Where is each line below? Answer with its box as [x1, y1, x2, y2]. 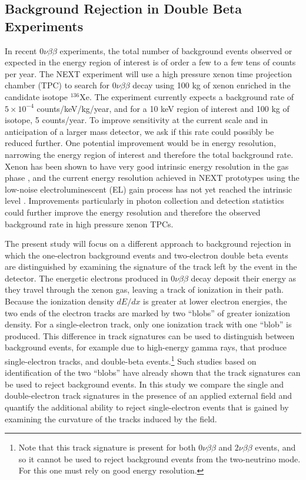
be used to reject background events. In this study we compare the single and [5, 378, 284, 390]
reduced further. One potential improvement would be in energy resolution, [5, 137, 276, 149]
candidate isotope [5, 90, 68, 102]
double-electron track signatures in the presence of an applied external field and [5, 389, 292, 402]
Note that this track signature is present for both [18, 441, 196, 453]
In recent [5, 44, 37, 57]
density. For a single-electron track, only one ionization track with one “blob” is [5, 318, 292, 330]
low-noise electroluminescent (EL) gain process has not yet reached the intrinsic [5, 183, 292, 195]
